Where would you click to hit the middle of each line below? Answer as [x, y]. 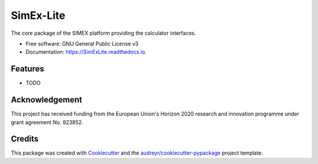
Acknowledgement [47, 100]
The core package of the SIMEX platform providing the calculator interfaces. [104, 33]
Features [27, 69]
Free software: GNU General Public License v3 [82, 44]
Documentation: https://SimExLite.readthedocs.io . [86, 52]
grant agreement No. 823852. [47, 122]
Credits [25, 139]
